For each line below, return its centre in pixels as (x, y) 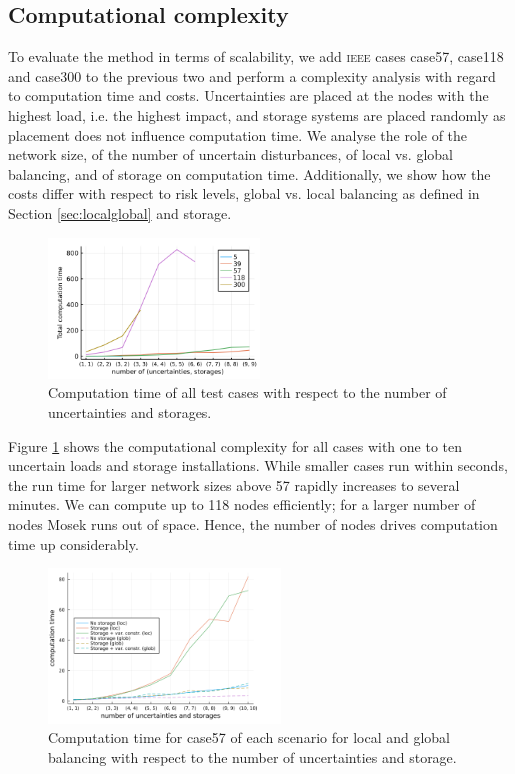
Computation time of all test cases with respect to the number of (247, 392)
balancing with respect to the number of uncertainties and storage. (252, 756)
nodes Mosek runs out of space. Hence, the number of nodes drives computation (253, 524)
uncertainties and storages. (130, 412)
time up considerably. (73, 543)
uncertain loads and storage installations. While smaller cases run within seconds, (258, 465)
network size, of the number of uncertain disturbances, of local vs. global (230, 154)
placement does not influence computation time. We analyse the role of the (238, 134)
